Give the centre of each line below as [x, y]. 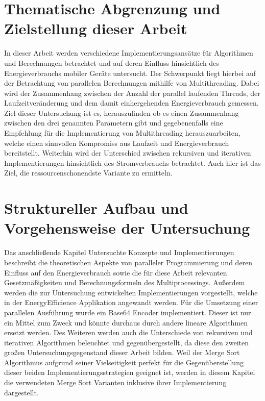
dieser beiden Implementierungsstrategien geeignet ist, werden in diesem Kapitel [130, 372]
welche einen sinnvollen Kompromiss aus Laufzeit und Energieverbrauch [117, 143]
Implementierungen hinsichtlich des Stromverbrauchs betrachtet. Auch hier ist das [132, 162]
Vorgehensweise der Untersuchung [127, 228]
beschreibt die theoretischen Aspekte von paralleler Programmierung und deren [128, 262]
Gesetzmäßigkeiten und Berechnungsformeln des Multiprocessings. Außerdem [125, 282]
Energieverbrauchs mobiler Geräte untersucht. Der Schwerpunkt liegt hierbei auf [130, 73]
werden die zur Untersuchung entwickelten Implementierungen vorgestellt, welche [131, 292]
